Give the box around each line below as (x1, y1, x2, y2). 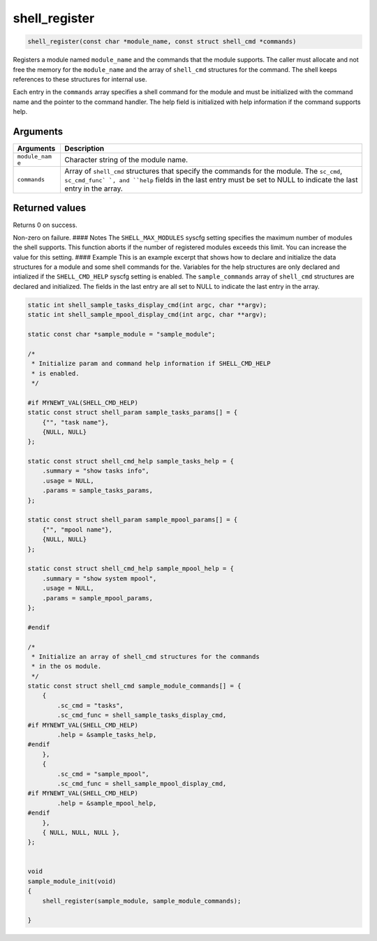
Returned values (13, 202, 87, 214)
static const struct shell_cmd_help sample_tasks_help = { (27, 457, 234, 466)
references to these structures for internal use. (13, 75, 147, 83)
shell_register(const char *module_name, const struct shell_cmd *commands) (27, 38, 297, 45)
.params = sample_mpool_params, (42, 594, 154, 602)
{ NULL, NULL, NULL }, (42, 828, 120, 836)
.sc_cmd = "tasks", (57, 702, 124, 709)
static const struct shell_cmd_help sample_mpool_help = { (27, 565, 234, 572)
